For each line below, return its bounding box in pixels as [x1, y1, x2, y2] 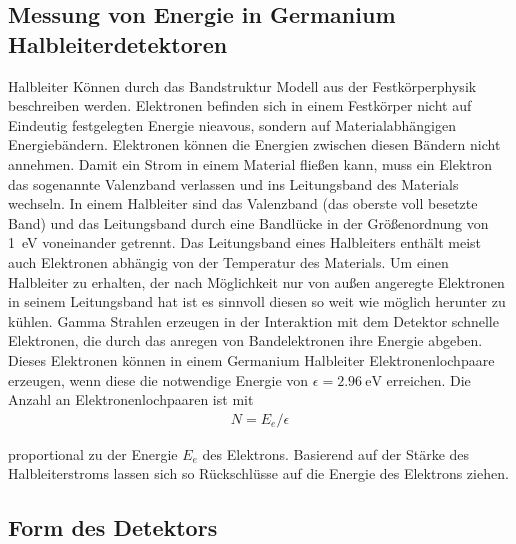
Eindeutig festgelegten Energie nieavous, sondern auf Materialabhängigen [8, 114, 457, 135]
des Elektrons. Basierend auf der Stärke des [202, 443, 470, 464]
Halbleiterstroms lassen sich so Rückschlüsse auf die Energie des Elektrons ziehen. [8, 463, 509, 484]
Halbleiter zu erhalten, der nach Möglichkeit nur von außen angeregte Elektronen [8, 271, 505, 292]
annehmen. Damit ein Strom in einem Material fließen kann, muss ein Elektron [8, 153, 493, 174]
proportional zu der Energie [8, 443, 178, 464]
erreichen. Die [386, 369, 471, 390]
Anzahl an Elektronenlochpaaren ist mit [8, 389, 254, 410]
